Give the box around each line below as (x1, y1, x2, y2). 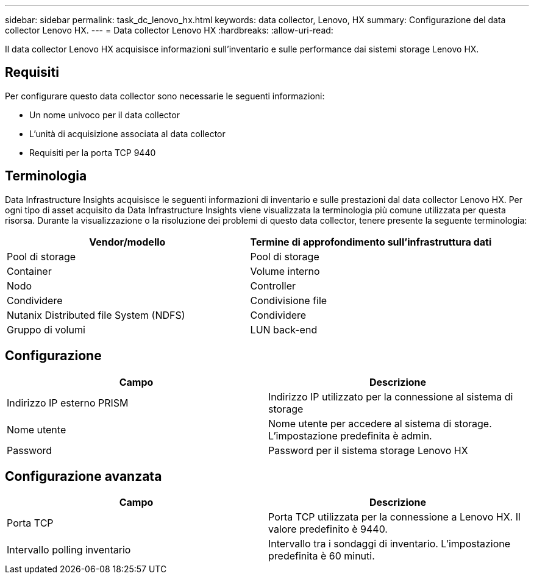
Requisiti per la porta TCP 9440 (29, 147, 156, 158)
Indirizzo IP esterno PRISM (7, 396, 129, 409)
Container (7, 265, 52, 277)
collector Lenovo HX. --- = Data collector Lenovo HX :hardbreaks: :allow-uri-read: (5, 25, 333, 35)
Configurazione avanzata (5, 468, 162, 484)
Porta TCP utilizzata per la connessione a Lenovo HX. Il (268, 511, 521, 524)
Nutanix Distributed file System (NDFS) (7, 308, 185, 321)
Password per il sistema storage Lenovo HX (268, 444, 468, 456)
